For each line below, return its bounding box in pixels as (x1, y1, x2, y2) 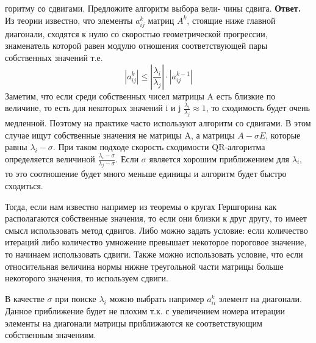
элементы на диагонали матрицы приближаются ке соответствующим (5, 316, 262, 329)
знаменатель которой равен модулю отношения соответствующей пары (5, 39, 268, 52)
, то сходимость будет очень (206, 101, 310, 114)
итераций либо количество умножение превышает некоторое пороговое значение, (5, 236, 307, 248)
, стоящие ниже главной (187, 13, 276, 26)
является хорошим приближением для (149, 152, 290, 165)
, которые (265, 128, 301, 141)
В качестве (5, 292, 45, 305)
